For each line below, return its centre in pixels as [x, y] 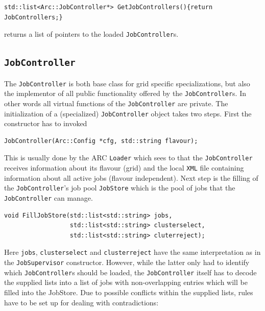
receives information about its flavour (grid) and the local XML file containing [124, 168]
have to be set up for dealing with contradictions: [81, 302]
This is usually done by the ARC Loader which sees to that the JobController [128, 158]
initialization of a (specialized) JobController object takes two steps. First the [128, 113]
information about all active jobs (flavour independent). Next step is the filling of [131, 177]
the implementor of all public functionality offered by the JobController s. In [125, 93]
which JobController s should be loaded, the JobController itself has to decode [130, 272]
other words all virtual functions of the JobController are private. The [116, 103]
